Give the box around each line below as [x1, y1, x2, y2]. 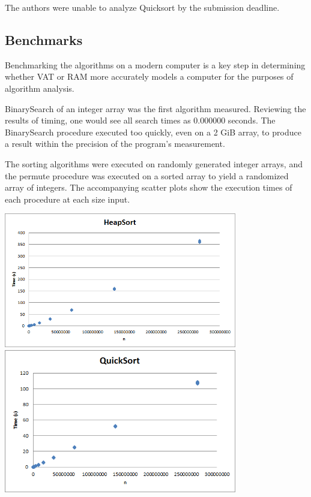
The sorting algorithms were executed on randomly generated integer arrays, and [5, 157, 303, 170]
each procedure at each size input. [5, 192, 130, 205]
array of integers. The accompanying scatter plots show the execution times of [5, 181, 292, 194]
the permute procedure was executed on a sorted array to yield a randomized [5, 169, 289, 182]
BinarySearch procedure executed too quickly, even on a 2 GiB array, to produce [5, 125, 301, 138]
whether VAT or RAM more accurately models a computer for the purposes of [5, 70, 294, 83]
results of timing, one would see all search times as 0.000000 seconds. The [5, 114, 276, 126]
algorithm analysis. [5, 82, 74, 94]
